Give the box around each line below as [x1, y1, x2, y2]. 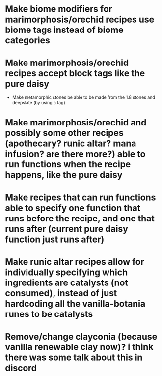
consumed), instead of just [5, 287, 117, 299]
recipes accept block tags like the [5, 68, 145, 79]
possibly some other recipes [5, 127, 124, 139]
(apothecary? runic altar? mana [5, 138, 136, 149]
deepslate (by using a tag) [12, 100, 65, 106]
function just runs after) [5, 234, 105, 245]
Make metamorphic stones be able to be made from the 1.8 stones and [12, 94, 156, 100]
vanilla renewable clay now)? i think [5, 341, 154, 352]
